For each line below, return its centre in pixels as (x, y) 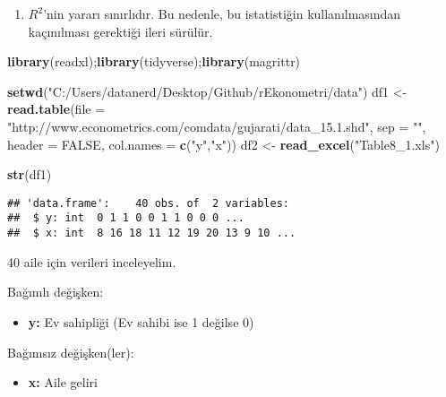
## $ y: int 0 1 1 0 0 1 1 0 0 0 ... (126, 218)
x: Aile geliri (63, 382)
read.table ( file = (56, 109)
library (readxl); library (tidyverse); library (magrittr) (154, 61)
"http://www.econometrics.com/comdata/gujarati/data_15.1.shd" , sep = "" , (217, 126)
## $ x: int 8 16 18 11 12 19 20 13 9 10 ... (152, 233)
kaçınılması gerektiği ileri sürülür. (120, 31)
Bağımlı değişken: (56, 292)
